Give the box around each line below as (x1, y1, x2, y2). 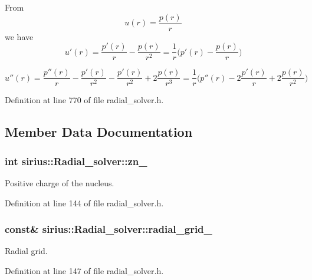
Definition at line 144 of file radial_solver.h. (5, 196, 164, 209)
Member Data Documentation (5, 123, 193, 141)
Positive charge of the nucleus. (5, 176, 114, 189)
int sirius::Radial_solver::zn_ (5, 153, 147, 168)
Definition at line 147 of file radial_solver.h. (5, 264, 164, 276)
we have (5, 30, 34, 42)
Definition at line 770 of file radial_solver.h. (5, 94, 164, 106)
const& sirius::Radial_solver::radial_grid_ (5, 222, 212, 236)
